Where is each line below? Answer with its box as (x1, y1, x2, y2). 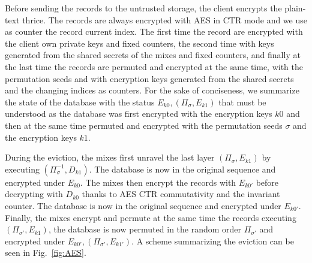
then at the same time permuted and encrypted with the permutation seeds (5, 119, 283, 131)
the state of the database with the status (5, 95, 155, 108)
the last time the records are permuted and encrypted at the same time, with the (5, 60, 303, 72)
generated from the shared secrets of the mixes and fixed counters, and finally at (5, 49, 301, 61)
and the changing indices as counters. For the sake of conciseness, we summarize (5, 84, 299, 96)
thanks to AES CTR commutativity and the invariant (82, 188, 280, 200)
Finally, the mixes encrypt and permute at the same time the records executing (5, 211, 296, 223)
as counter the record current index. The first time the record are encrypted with (5, 25, 303, 38)
